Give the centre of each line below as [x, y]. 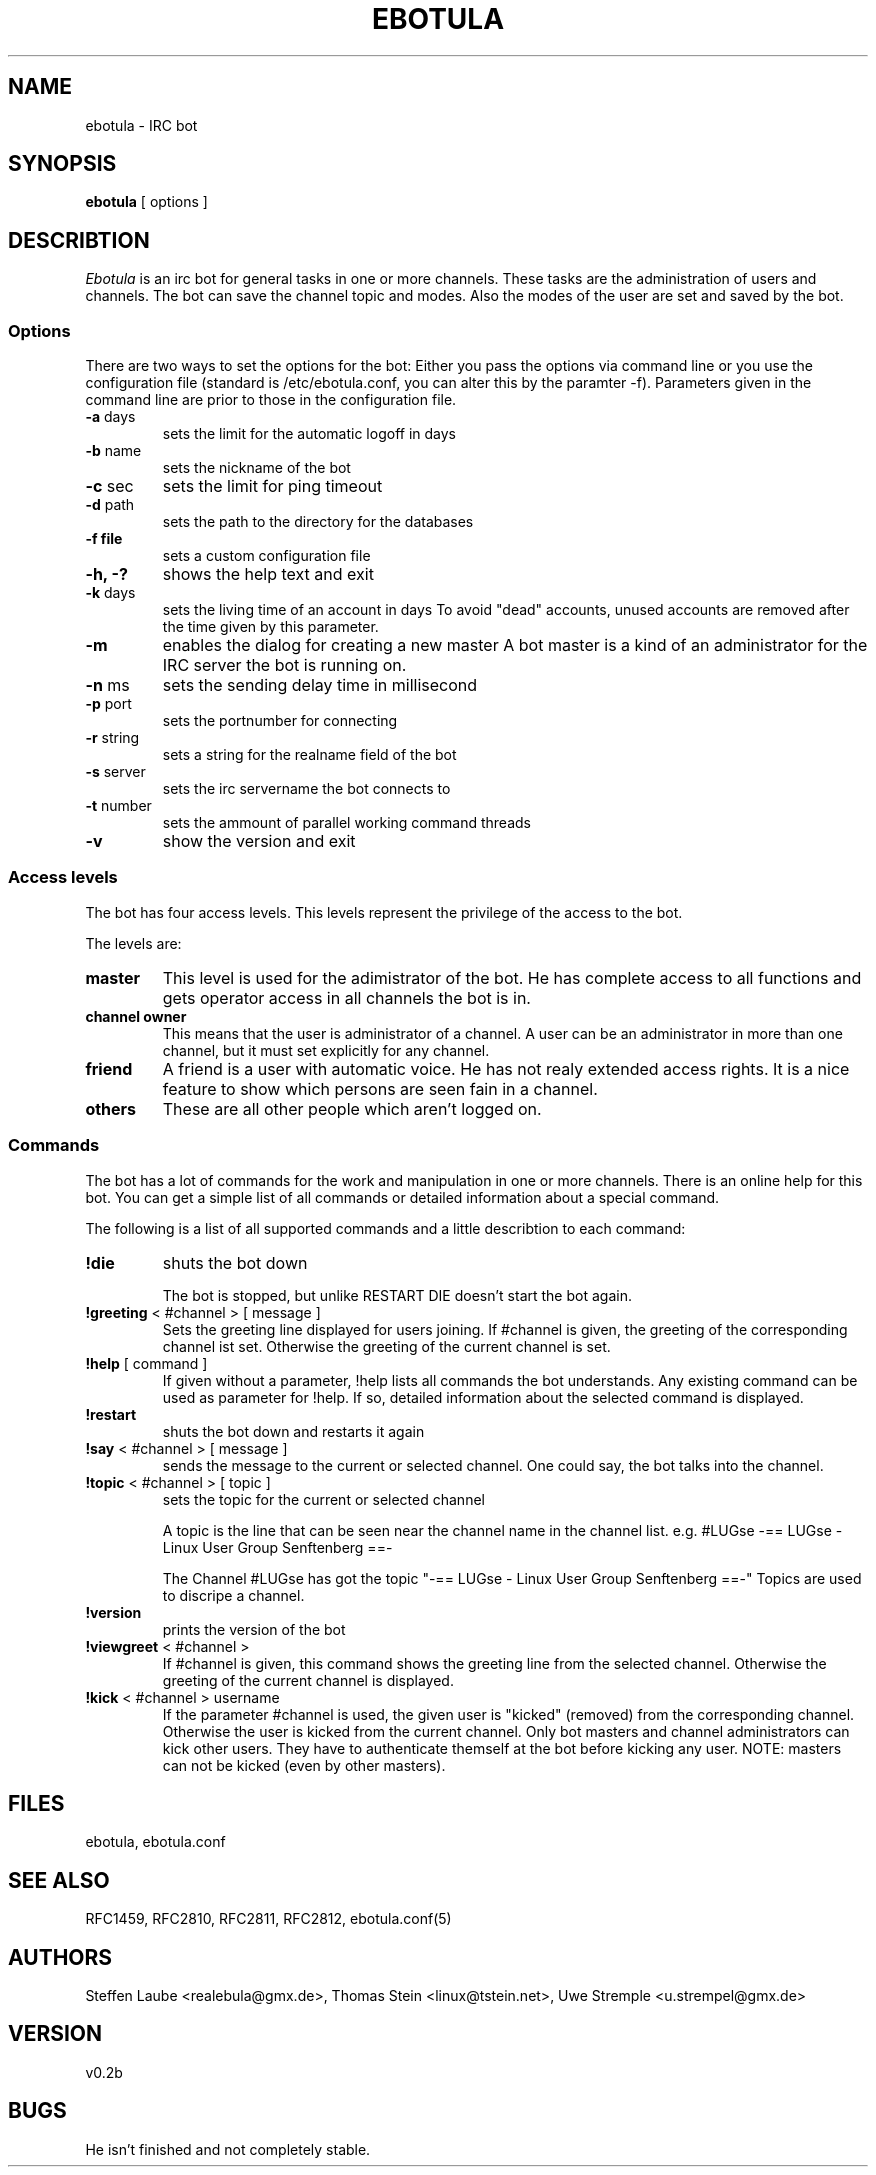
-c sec [109, 486]
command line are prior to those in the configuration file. [271, 400]
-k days [110, 593]
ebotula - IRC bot [141, 125]
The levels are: [133, 943]
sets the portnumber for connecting [280, 721]
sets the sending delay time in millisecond [320, 685]
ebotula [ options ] [146, 202]
